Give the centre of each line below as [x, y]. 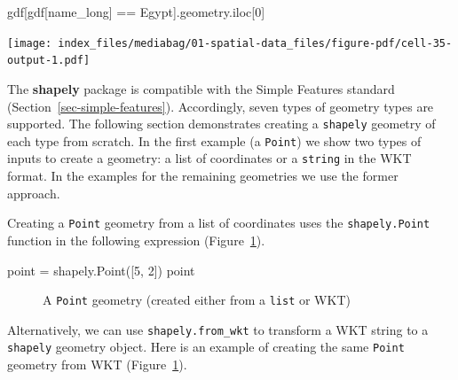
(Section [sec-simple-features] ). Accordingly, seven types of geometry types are [221, 106]
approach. [34, 193]
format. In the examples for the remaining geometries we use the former [203, 176]
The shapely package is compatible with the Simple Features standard [201, 88]
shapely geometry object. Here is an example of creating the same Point [206, 347]
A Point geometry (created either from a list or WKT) [197, 300]
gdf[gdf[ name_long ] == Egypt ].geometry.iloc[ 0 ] [136, 12]
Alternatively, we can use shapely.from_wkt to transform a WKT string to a [218, 329]
